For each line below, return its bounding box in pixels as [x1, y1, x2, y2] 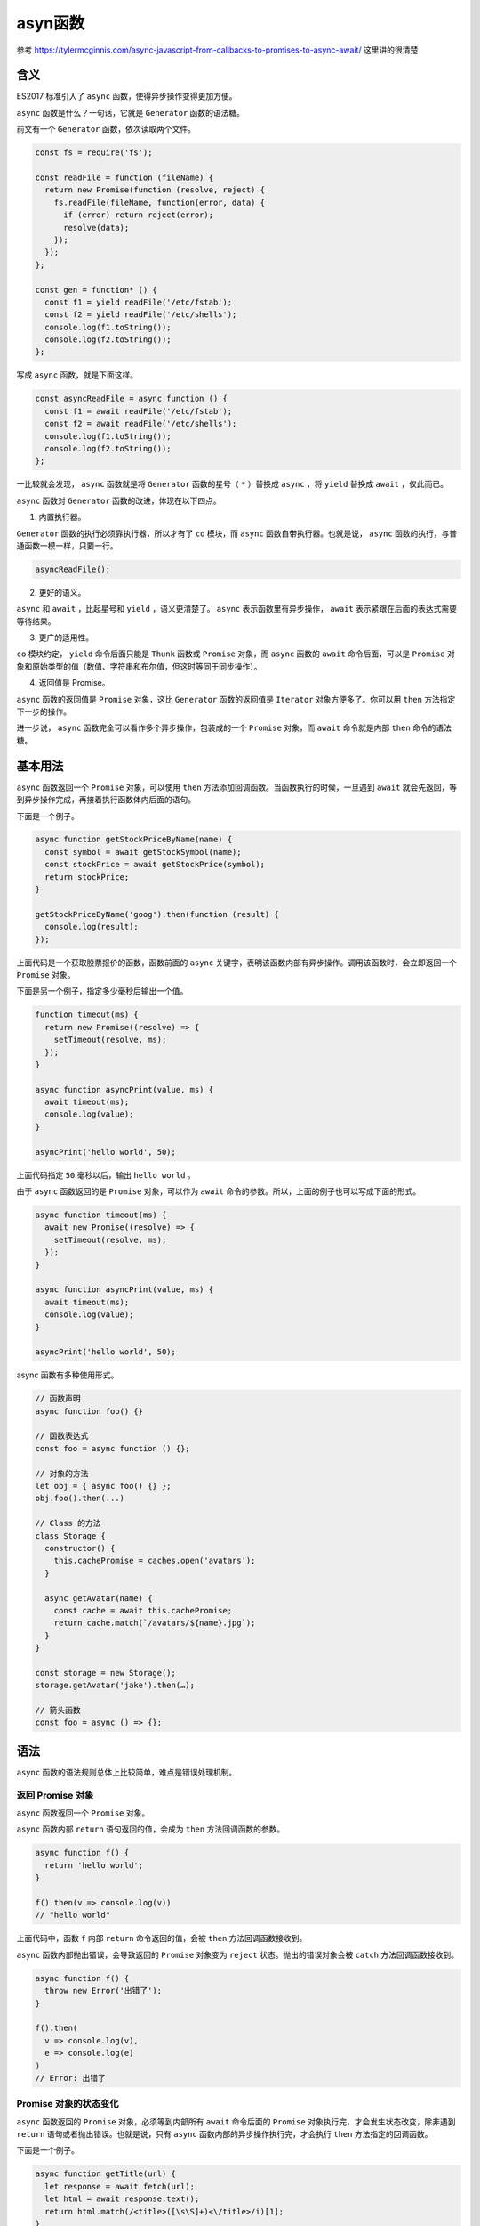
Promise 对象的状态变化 [16, 2098, 119, 2110]
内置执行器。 [38, 512, 86, 523]
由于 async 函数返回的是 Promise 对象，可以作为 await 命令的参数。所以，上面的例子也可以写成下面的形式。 [16, 1186, 421, 1197]
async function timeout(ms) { [35, 1210, 167, 1220]
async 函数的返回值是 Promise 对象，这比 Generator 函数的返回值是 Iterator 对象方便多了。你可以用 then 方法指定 [16, 694, 456, 704]
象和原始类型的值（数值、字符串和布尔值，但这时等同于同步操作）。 [16, 661, 262, 671]
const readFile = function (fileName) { [35, 173, 213, 183]
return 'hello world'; [44, 1860, 144, 1870]
